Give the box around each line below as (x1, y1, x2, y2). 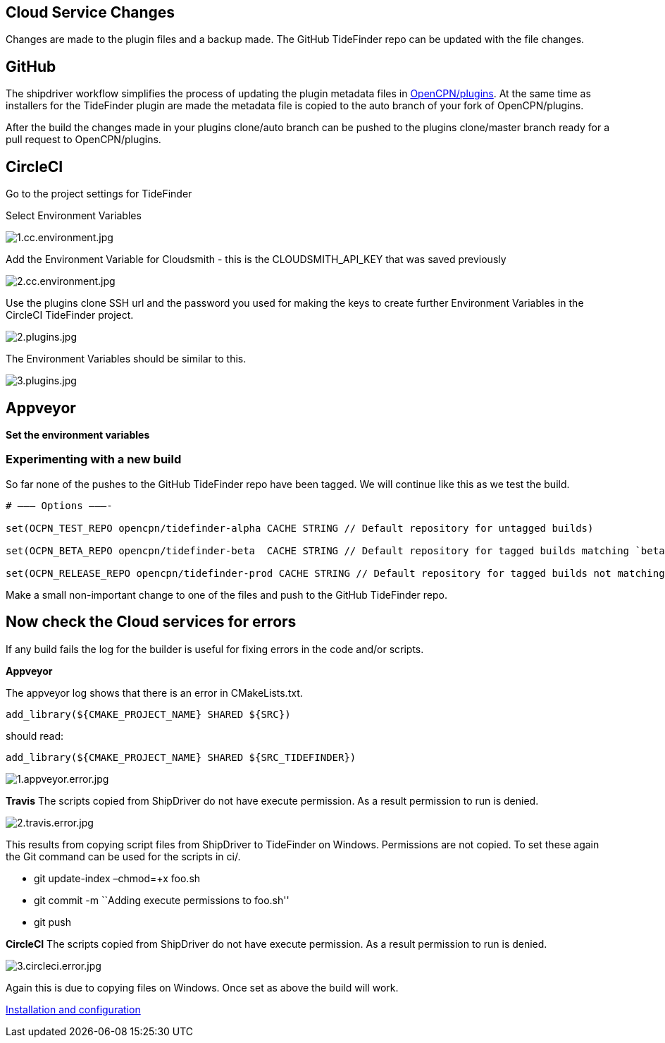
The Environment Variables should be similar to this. (6, 353, 247, 365)
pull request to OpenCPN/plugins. (6, 133, 161, 146)
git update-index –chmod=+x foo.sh (34, 872, 201, 884)
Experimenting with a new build (6, 452, 182, 467)
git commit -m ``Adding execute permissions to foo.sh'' (34, 893, 290, 906)
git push (34, 915, 72, 928)
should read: (6, 729, 64, 742)
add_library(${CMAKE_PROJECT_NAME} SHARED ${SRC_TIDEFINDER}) (6, 751, 356, 763)
